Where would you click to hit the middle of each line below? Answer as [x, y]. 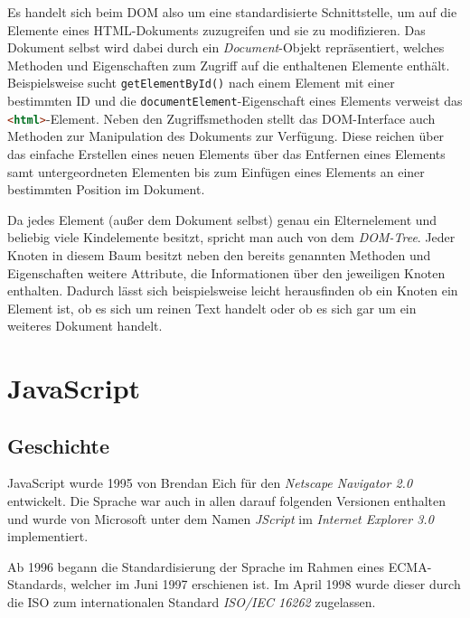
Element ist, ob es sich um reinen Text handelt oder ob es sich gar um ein [212, 308]
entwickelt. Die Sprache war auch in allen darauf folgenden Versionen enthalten [226, 501]
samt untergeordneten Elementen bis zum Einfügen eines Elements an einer [216, 171]
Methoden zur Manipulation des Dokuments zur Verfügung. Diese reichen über [226, 136]
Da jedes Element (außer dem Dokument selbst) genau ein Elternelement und [222, 219]
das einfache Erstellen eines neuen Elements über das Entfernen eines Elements [226, 153]
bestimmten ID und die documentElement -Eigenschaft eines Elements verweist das [235, 101]
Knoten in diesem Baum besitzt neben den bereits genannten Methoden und [219, 254]
